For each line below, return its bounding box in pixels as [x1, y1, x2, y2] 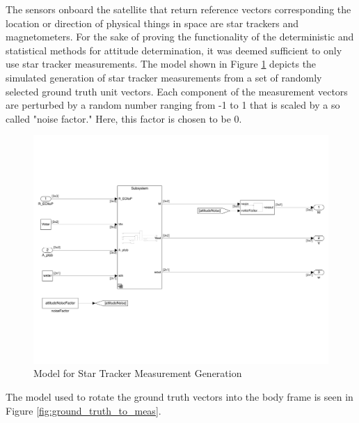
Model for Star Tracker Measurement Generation [33, 366, 242, 380]
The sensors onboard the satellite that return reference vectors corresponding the [6, 2, 351, 16]
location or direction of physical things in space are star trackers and [6, 15, 299, 30]
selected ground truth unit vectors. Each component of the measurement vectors [6, 84, 348, 98]
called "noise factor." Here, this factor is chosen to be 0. [6, 111, 242, 125]
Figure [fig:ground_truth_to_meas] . [6, 403, 161, 417]
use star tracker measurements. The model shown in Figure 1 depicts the [6, 56, 317, 71]
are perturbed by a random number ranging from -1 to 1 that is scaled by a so [6, 98, 340, 112]
